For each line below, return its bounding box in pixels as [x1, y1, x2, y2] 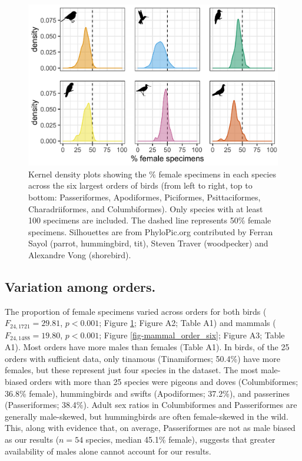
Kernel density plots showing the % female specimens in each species [28, 167, 276, 180]
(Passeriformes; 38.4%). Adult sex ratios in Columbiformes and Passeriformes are [5, 399, 297, 411]
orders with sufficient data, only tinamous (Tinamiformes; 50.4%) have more [5, 352, 280, 364]
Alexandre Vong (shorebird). [28, 248, 131, 261]
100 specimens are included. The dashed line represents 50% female [28, 214, 271, 226]
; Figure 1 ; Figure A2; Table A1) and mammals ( [99, 317, 276, 329]
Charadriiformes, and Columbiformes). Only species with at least [28, 202, 263, 215]
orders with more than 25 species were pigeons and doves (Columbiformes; [29, 375, 298, 387]
